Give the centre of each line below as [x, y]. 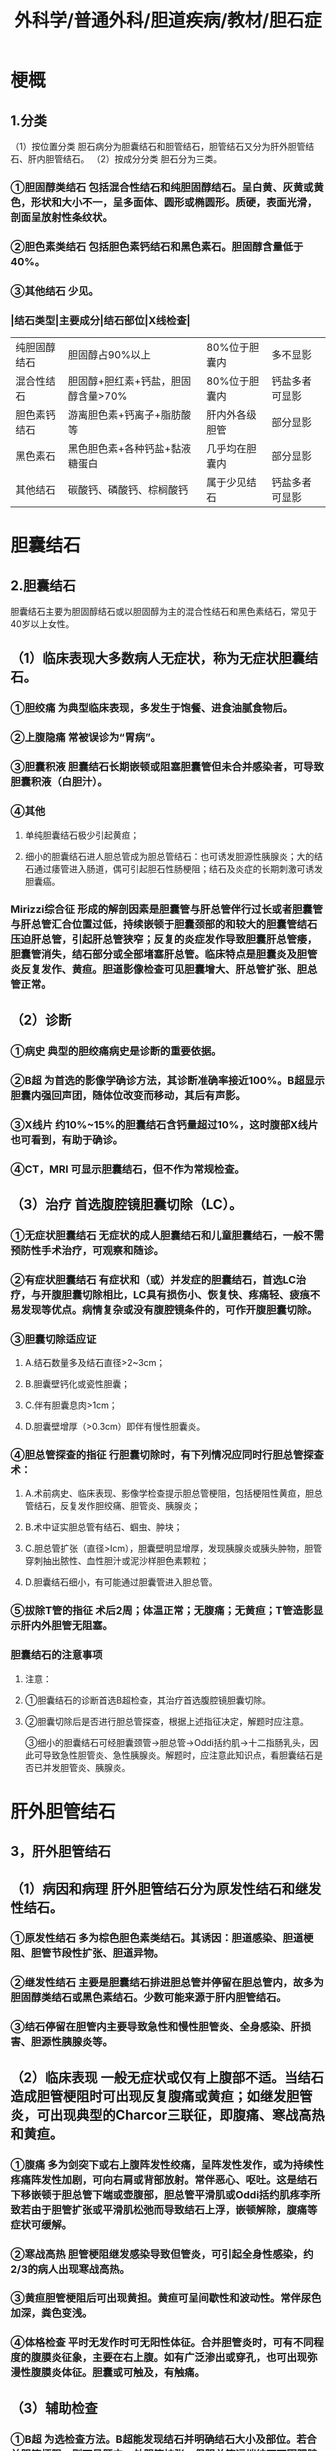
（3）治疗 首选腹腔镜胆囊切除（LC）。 [126, 1204]
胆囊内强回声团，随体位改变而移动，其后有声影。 [128, 1095]
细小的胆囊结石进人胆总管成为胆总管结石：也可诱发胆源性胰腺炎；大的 [169, 856]
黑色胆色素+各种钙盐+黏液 [129, 449]
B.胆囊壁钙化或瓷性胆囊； [77, 1384]
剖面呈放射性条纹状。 [61, 217]
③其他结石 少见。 [55, 291]
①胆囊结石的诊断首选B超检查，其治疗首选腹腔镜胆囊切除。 [148, 1700]
